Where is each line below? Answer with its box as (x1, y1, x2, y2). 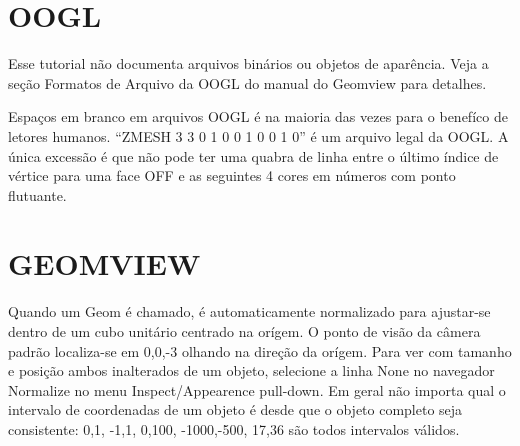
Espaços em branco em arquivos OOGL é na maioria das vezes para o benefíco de (8, 106, 508, 127)
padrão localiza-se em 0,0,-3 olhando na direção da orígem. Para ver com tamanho (8, 340, 512, 361)
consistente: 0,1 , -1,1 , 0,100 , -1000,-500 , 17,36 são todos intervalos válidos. (8, 418, 460, 439)
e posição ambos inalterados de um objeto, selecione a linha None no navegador (8, 360, 495, 381)
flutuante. (8, 184, 67, 205)
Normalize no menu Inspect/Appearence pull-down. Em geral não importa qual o (8, 379, 506, 400)
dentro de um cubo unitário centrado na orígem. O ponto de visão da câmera (8, 321, 481, 341)
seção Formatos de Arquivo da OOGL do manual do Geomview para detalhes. (8, 72, 487, 93)
